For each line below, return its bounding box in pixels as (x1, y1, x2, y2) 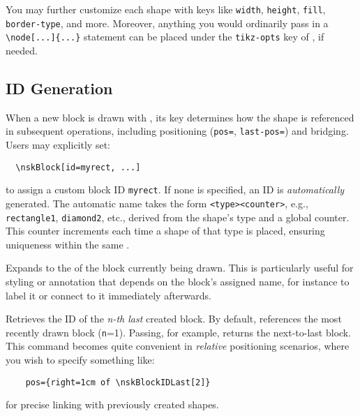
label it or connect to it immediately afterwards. (6, 288, 211, 302)
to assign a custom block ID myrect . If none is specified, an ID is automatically (6, 182, 345, 197)
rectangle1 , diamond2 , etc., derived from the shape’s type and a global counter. (6, 209, 350, 224)
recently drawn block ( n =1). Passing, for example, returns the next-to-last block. (6, 325, 352, 339)
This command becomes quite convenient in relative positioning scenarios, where (6, 339, 350, 353)
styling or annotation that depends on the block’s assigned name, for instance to (6, 274, 350, 289)
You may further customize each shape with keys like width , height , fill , (6, 2, 326, 16)
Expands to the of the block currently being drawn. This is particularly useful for (6, 260, 354, 275)
